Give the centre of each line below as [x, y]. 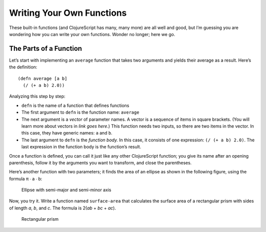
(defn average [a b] [43, 78]
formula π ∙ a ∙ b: [26, 179]
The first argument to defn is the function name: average [81, 112]
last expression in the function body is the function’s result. [81, 147]
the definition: [23, 67]
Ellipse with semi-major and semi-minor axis [66, 190]
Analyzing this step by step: [37, 97]
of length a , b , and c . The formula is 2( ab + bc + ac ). [63, 208]
